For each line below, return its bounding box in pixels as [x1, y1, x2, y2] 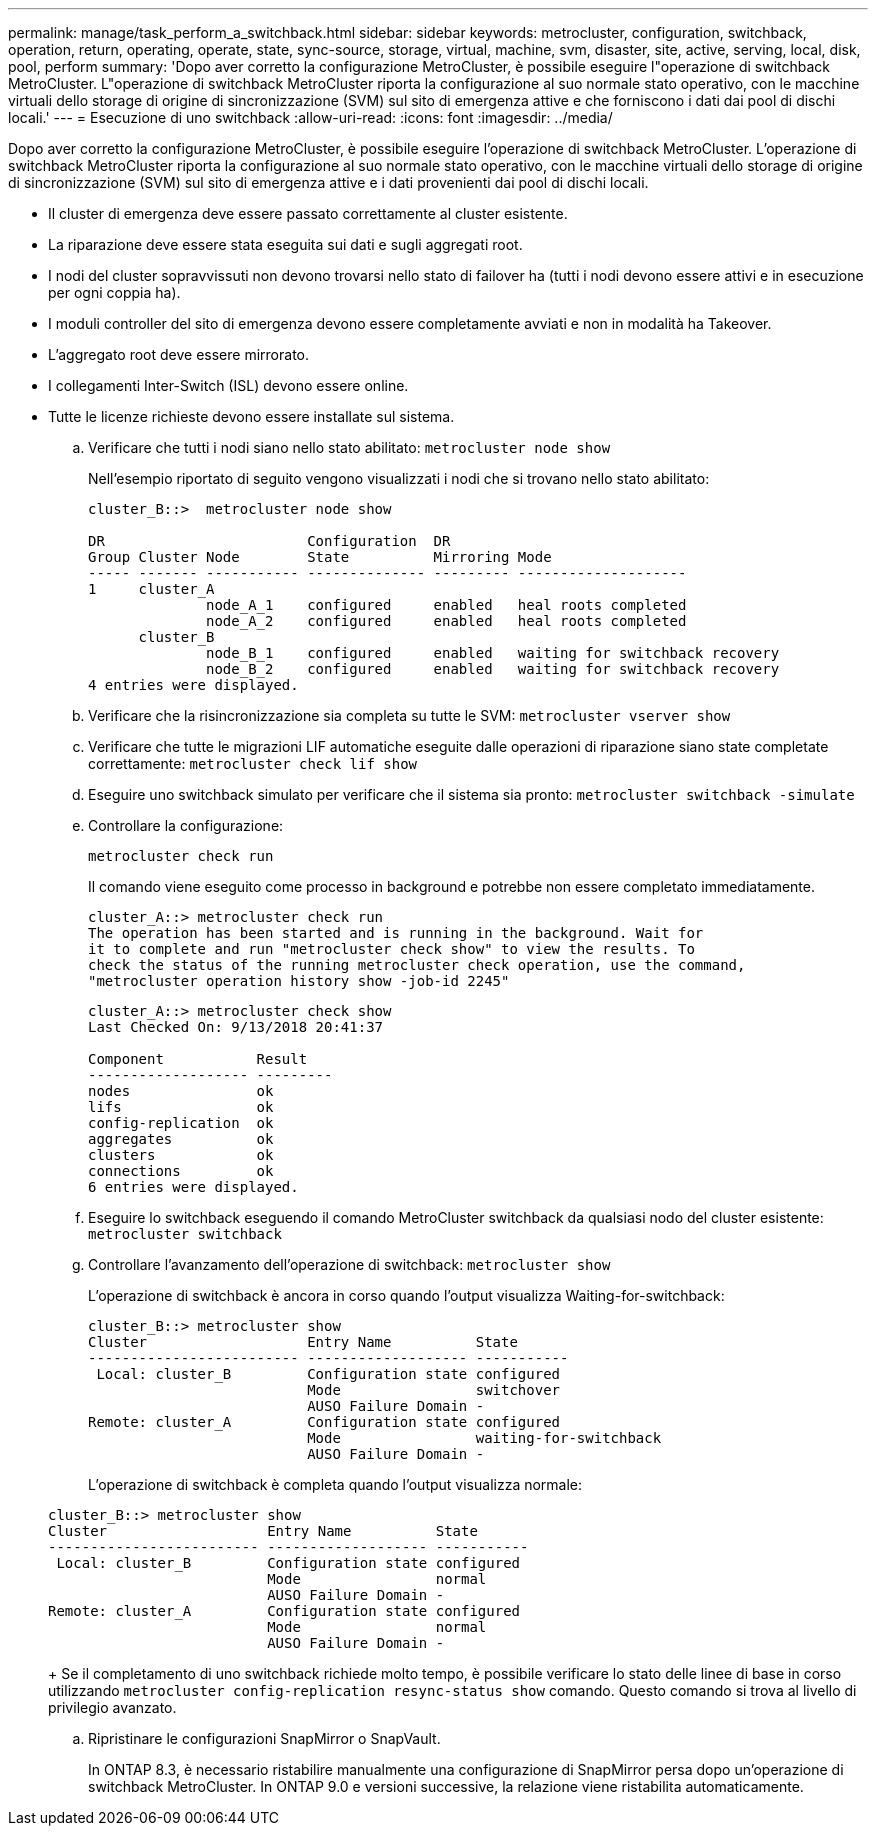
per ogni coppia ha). [48, 284, 181, 301]
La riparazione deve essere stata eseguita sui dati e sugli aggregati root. [48, 236, 523, 253]
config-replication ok [88, 1115, 274, 1131]
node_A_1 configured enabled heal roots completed [206, 597, 687, 613]
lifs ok [88, 1099, 274, 1115]
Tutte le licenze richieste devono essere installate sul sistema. [48, 408, 455, 425]
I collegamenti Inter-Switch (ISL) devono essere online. [48, 377, 409, 394]
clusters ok [88, 1147, 274, 1163]
